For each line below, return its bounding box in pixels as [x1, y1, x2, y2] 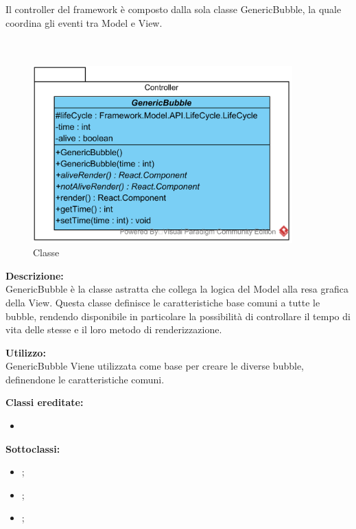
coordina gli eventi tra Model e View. [5, 15, 163, 30]
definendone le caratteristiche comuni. [5, 372, 165, 386]
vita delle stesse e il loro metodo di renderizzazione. [5, 322, 222, 337]
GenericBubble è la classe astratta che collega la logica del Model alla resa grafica [5, 282, 349, 296]
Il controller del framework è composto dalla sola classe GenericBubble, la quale [5, 1, 342, 16]
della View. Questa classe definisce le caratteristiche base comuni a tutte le [5, 295, 320, 309]
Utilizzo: [5, 345, 46, 359]
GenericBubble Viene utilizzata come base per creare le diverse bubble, [5, 359, 304, 373]
